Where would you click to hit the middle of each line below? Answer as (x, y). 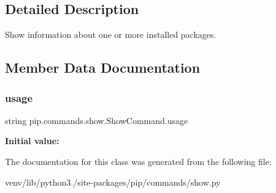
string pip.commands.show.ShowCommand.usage (97, 120)
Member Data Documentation (103, 67)
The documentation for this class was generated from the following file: (138, 161)
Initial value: (32, 141)
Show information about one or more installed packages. (111, 35)
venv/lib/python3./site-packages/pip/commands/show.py (113, 182)
